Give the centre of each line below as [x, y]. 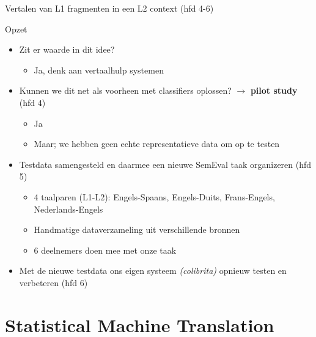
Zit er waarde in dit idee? [67, 49]
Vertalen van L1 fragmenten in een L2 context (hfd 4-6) [109, 8]
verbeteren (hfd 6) [53, 282]
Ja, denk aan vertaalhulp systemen [99, 70]
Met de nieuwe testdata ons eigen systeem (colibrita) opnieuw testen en [153, 271]
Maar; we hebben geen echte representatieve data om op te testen [157, 144]
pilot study [274, 90]
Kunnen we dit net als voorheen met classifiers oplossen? [125, 90]
